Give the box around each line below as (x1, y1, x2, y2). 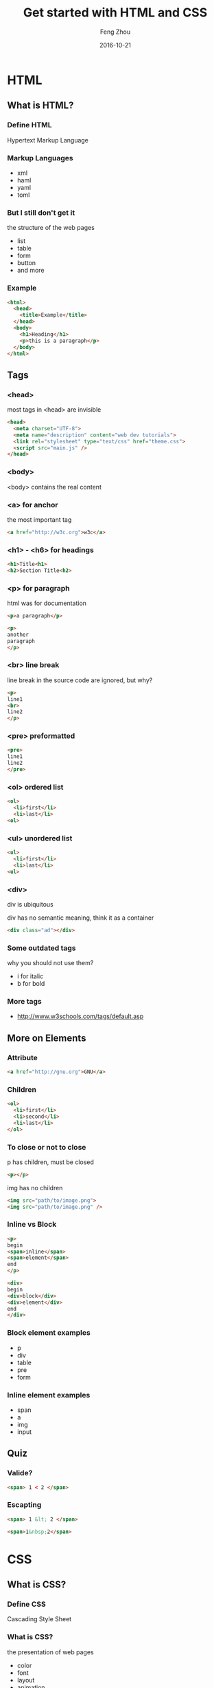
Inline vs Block (7, 1220, 57, 1230)
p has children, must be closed (7, 1158, 95, 1166)
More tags (7, 996, 43, 1006)
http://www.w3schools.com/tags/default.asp (16, 1012, 144, 1020)
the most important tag (7, 515, 72, 524)
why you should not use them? (7, 959, 94, 967)
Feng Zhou (99, 28, 131, 36)
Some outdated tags (7, 943, 76, 953)
